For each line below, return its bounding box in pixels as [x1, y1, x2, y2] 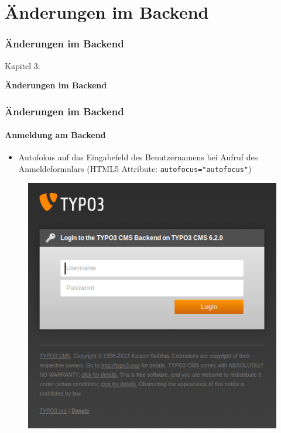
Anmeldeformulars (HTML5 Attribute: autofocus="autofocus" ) [18, 163, 252, 175]
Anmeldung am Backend [5, 129, 106, 141]
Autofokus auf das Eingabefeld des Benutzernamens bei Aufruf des [18, 151, 258, 163]
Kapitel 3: [5, 59, 40, 71]
